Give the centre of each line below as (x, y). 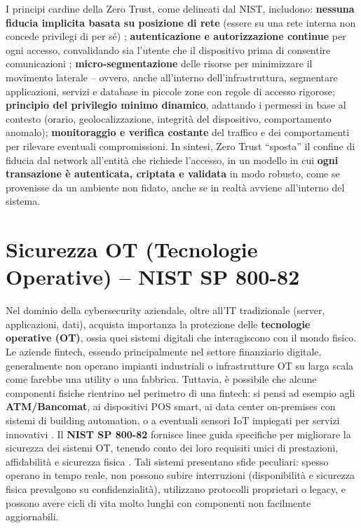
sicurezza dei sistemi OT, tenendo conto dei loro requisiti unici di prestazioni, (172, 448)
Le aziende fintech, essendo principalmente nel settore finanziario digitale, (164, 351)
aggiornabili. (32, 516)
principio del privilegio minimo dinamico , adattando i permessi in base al (176, 105)
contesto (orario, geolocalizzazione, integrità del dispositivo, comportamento (169, 118)
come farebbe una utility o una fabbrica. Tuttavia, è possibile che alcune (161, 379)
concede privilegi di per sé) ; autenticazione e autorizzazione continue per (176, 36)
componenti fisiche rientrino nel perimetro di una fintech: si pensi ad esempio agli (180, 392)
